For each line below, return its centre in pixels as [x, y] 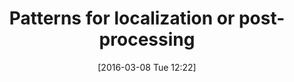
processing [147, 39]
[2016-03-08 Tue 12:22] [147, 67]
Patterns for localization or [122, 18]
